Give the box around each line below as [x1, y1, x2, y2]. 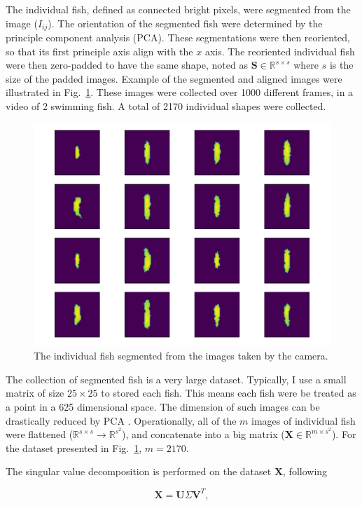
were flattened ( [6, 427, 74, 442]
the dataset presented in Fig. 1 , [6, 440, 142, 455]
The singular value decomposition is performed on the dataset [6, 464, 272, 479]
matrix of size [6, 385, 64, 400]
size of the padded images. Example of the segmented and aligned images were [6, 71, 342, 86]
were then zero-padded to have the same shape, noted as [6, 57, 248, 72]
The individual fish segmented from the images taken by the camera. [34, 348, 328, 363]
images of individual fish [251, 413, 356, 428]
